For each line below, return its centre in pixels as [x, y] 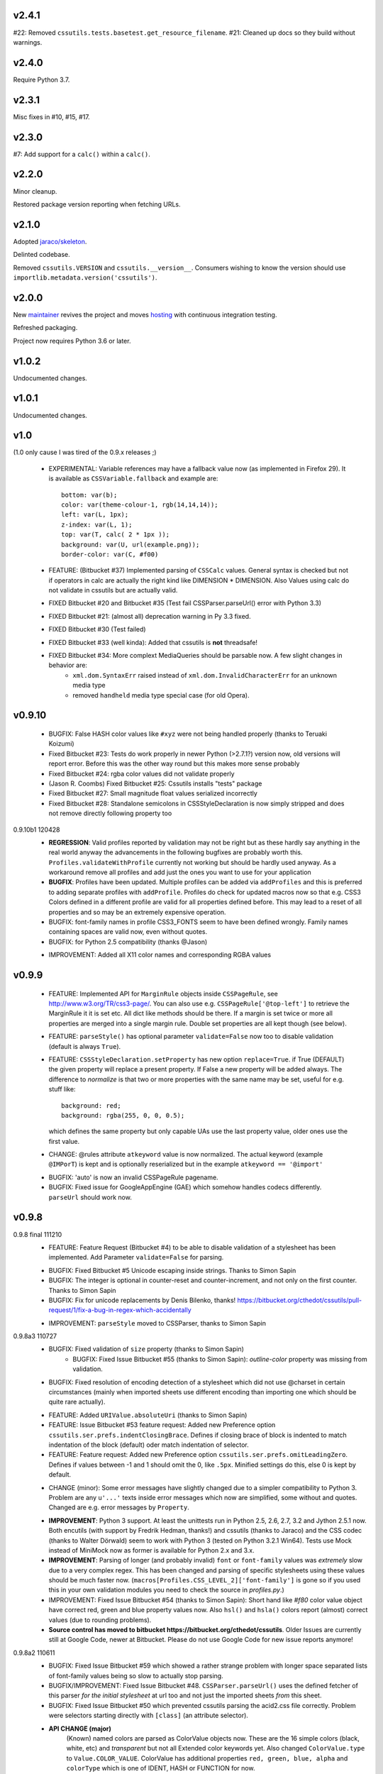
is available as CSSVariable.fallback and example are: [133, 478]
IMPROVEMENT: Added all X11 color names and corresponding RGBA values [160, 955]
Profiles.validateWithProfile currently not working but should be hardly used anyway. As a [192, 862]
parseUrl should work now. [90, 1197]
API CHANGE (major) [80, 1729]
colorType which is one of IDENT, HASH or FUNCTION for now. [161, 1768]
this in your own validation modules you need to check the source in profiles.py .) [167, 1590]
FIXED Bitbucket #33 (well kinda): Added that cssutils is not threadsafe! [153, 642]
